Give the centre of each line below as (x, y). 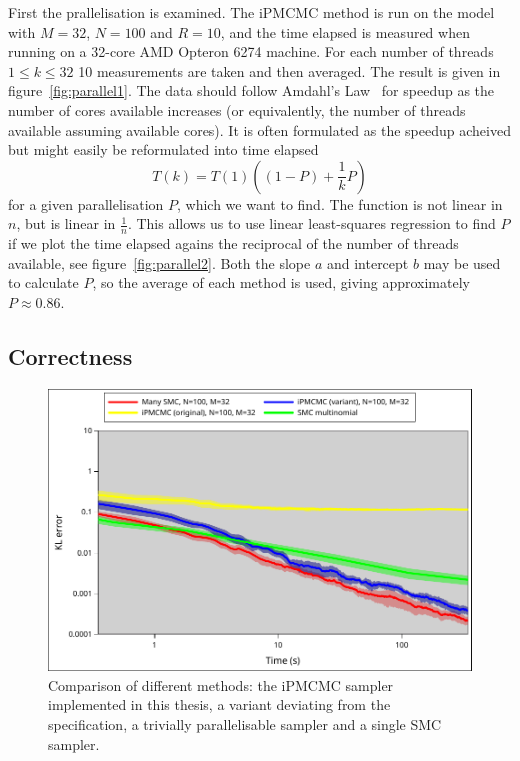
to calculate (43, 282)
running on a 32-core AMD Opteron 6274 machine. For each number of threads (251, 51)
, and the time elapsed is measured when (345, 31)
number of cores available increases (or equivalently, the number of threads (237, 109)
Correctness (70, 355)
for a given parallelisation (86, 203)
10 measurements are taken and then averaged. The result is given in (289, 70)
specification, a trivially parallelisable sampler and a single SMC (245, 724)
